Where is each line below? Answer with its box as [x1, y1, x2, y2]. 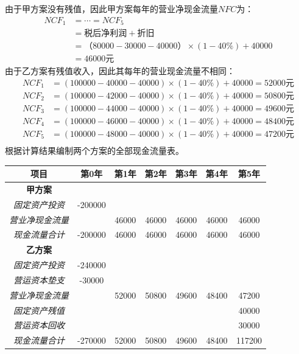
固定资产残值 [13, 304, 65, 316]
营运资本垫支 [13, 273, 65, 286]
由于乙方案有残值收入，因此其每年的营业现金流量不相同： [5, 64, 235, 77]
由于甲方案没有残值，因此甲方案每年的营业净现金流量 [5, 2, 218, 15]
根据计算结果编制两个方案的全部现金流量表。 [5, 144, 184, 156]
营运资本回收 [13, 319, 65, 331]
